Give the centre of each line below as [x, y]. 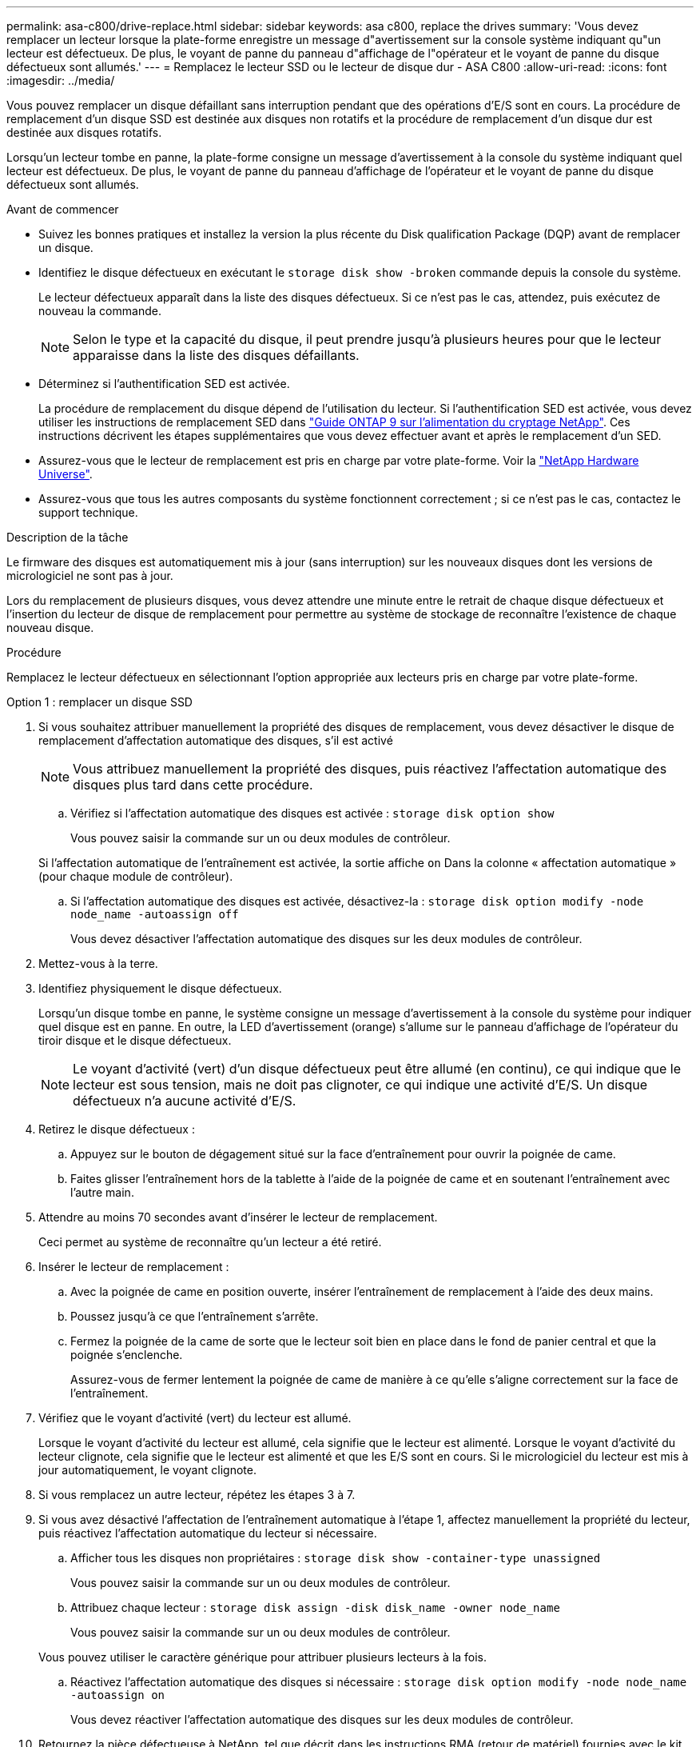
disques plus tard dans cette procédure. [193, 785]
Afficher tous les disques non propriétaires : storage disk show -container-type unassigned [336, 1558]
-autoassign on [118, 1695]
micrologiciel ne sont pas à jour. [90, 576]
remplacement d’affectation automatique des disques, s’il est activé [216, 740]
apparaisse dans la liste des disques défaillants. [216, 355]
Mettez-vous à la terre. [98, 963]
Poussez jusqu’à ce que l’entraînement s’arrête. [195, 1316]
